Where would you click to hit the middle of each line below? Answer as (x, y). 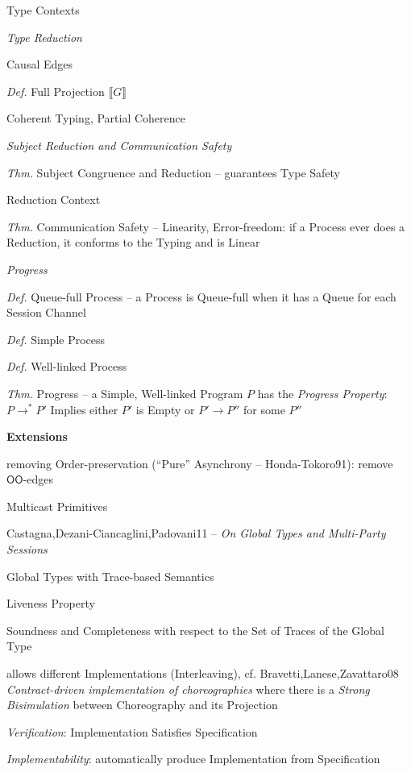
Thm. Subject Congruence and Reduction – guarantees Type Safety (174, 172)
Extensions (37, 436)
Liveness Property (51, 603)
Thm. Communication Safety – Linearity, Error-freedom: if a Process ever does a (206, 226)
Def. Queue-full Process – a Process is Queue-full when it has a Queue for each (201, 296)
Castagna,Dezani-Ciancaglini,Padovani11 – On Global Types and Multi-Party (196, 533)
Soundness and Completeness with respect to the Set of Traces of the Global (195, 630)
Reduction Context (54, 199)
